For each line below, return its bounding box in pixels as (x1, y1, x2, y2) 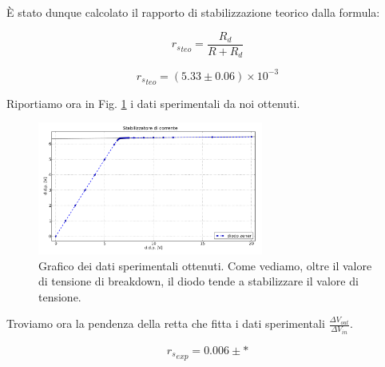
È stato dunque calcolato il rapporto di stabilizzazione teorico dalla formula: (6, 4, 380, 20)
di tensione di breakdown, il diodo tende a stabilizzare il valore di (38, 273, 359, 289)
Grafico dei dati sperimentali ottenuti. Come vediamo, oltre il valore (38, 257, 372, 273)
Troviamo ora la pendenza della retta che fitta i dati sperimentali (6, 315, 325, 332)
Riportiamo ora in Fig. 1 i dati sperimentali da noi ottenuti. (6, 94, 300, 111)
